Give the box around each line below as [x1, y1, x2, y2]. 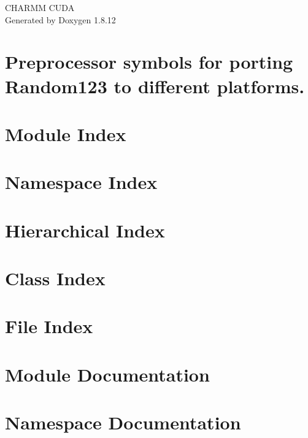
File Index [5, 313, 93, 339]
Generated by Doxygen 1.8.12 [5, 13, 116, 26]
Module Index [5, 121, 126, 146]
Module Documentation [5, 361, 210, 386]
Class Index [5, 266, 106, 291]
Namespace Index [5, 169, 158, 194]
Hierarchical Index [5, 217, 165, 242]
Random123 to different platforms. [5, 73, 305, 98]
